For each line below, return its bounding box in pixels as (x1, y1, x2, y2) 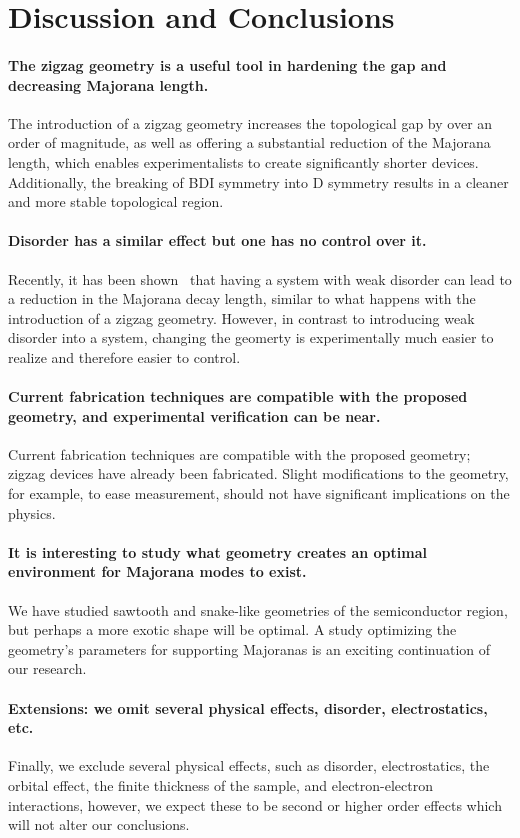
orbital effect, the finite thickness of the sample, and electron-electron (8, 775, 433, 796)
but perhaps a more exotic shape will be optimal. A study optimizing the (8, 619, 457, 640)
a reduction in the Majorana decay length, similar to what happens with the (8, 288, 476, 309)
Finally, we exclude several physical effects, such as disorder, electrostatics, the (8, 755, 490, 776)
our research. (8, 658, 87, 679)
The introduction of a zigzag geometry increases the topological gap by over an (8, 112, 493, 133)
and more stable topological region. (8, 191, 224, 212)
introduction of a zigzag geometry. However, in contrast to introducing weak (8, 307, 475, 328)
